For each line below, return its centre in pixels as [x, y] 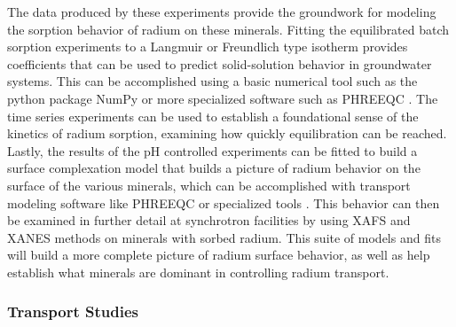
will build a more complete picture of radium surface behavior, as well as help [219, 255]
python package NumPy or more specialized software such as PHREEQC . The [223, 98]
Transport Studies [73, 311]
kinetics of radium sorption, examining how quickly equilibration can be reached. [227, 133]
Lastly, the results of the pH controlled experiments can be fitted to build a [212, 150]
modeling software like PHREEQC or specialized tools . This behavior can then [224, 202]
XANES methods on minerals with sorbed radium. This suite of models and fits [224, 237]
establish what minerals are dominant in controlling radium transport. [198, 272]
